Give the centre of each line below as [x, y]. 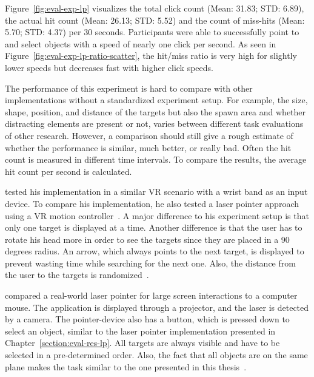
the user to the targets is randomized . [77, 275]
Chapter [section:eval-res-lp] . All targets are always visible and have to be [142, 343]
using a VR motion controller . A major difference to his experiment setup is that [157, 215]
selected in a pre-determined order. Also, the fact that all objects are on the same [156, 355]
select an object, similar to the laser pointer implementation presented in [140, 331]
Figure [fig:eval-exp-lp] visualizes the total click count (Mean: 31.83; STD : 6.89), [155, 8]
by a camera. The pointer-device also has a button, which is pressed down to [147, 319]
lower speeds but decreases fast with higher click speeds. [109, 67]
